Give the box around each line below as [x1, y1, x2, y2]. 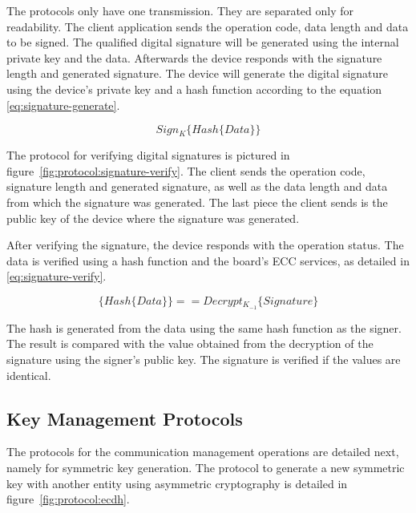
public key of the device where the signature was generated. [6, 209, 300, 226]
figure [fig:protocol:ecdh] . [6, 491, 130, 507]
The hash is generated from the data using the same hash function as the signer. [6, 319, 402, 336]
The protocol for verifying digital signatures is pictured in [6, 147, 290, 164]
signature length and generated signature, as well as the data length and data [6, 178, 388, 195]
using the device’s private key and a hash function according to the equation [6, 80, 382, 97]
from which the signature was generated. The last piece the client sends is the [6, 193, 388, 210]
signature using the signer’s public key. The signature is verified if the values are [6, 350, 401, 367]
